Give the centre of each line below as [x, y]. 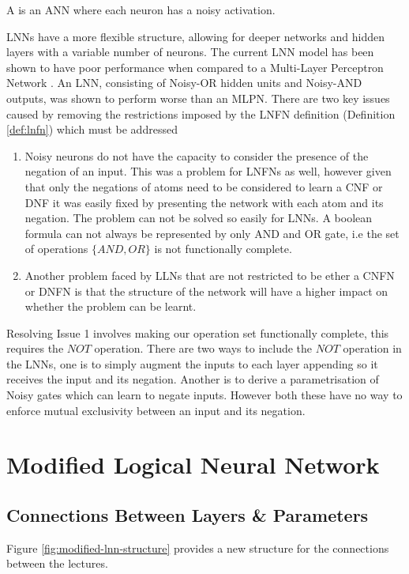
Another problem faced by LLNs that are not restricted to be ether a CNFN [210, 275]
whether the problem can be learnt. [111, 306]
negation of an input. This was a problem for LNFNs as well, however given [208, 171]
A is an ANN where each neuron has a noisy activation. [141, 9]
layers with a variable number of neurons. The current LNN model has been [190, 52]
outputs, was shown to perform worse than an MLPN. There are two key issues [198, 98]
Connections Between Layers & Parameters [188, 515]
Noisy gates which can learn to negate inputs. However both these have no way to [204, 395]
